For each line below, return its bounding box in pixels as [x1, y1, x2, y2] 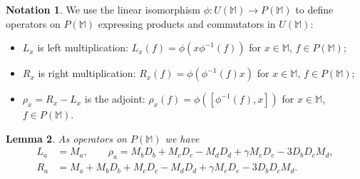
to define [295, 2, 334, 16]
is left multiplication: [37, 40, 129, 55]
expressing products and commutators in [98, 16, 276, 31]
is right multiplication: [38, 66, 136, 81]
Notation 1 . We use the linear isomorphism [6, 2, 200, 16]
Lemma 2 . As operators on [6, 131, 127, 145]
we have [165, 131, 200, 145]
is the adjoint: [84, 91, 145, 106]
